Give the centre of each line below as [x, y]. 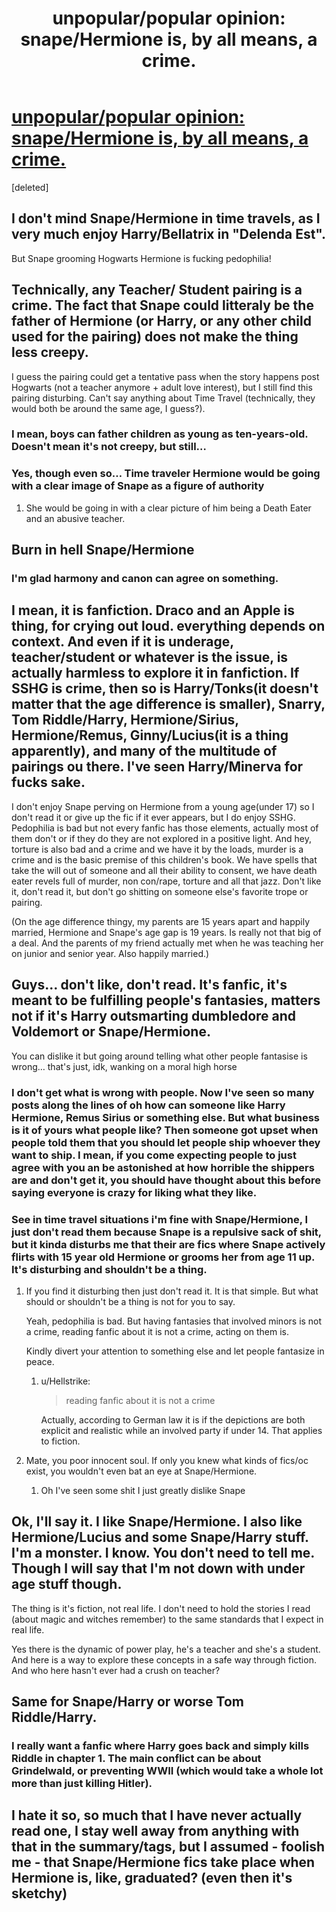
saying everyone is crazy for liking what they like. [134, 1192]
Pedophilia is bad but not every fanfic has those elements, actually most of [165, 828]
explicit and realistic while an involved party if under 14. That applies [181, 1430]
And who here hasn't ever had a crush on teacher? [116, 1670]
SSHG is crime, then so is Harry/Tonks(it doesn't [165, 688]
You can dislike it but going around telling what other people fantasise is [159, 1056]
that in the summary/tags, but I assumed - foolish [168, 1847]
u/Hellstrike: [65, 1381]
